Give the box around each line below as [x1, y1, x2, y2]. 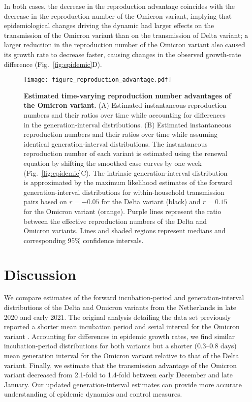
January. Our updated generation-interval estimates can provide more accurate [4, 379, 242, 389]
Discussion [4, 264, 76, 284]
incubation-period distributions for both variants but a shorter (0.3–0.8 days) [4, 340, 237, 351]
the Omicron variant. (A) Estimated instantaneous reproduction [24, 100, 227, 110]
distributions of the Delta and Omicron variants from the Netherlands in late [4, 302, 237, 312]
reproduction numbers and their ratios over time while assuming [24, 129, 218, 139]
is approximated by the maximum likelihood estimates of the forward [24, 177, 232, 187]
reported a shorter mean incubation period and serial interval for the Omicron [4, 321, 240, 332]
